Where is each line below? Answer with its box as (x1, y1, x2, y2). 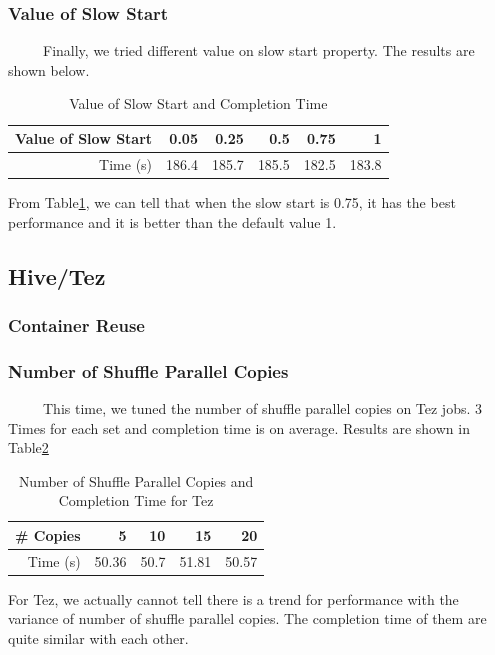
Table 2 (8, 437, 49, 458)
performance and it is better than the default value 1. (8, 211, 337, 232)
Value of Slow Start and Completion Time (69, 93, 328, 114)
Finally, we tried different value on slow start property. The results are (42, 40, 475, 61)
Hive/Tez (8, 260, 106, 291)
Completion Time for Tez (58, 490, 214, 511)
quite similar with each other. (8, 628, 189, 649)
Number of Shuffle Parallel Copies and (18, 470, 254, 491)
